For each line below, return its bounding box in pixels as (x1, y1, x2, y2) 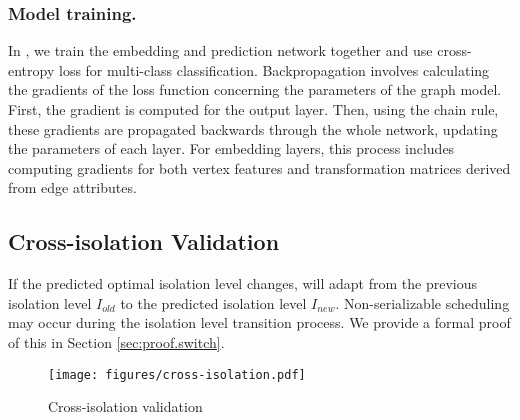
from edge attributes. (8, 177, 137, 198)
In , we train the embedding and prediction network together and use (8, 40, 433, 61)
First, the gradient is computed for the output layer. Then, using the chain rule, (8, 99, 499, 119)
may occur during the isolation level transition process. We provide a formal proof (8, 312, 511, 333)
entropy (8, 59, 55, 80)
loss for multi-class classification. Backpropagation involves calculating (58, 59, 490, 80)
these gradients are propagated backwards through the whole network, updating (8, 118, 498, 139)
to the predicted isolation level (120, 292, 307, 313)
